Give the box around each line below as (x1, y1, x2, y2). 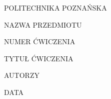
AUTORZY (4, 70, 39, 80)
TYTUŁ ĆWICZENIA (4, 53, 73, 63)
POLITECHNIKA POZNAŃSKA (4, 3, 107, 13)
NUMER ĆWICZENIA (4, 36, 75, 47)
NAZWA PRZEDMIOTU (4, 19, 82, 30)
